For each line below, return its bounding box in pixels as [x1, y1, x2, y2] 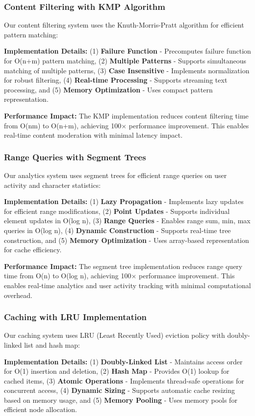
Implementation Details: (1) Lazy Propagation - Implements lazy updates [4, 196, 244, 207]
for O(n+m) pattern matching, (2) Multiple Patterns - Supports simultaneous [4, 56, 247, 65]
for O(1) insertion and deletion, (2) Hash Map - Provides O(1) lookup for [4, 366, 229, 376]
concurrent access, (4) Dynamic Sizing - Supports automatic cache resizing [4, 385, 235, 395]
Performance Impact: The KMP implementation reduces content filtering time [4, 110, 249, 120]
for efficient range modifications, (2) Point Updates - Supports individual [4, 206, 230, 216]
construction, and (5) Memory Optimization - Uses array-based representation [4, 235, 249, 245]
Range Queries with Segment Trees [4, 150, 146, 163]
